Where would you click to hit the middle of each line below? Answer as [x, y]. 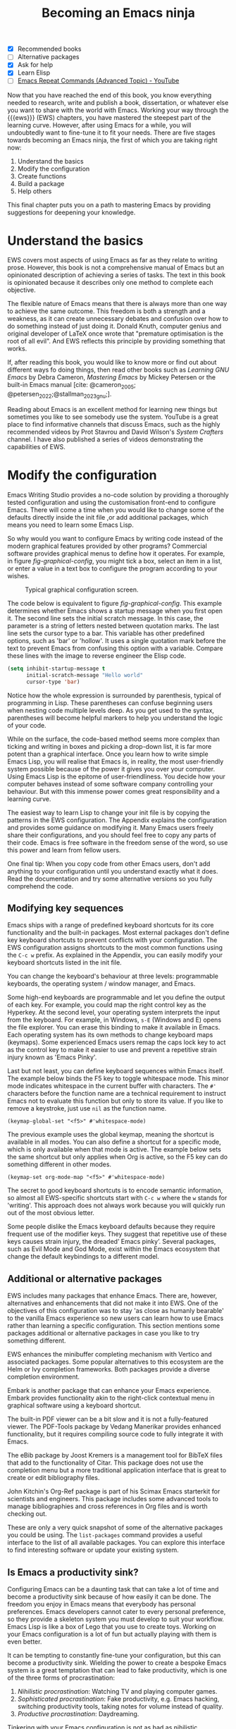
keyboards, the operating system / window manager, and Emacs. [101, 984]
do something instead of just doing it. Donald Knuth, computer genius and [114, 326]
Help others [35, 191]
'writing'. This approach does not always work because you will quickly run [116, 1205]
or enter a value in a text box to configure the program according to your [112, 568]
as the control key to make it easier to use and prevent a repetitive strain [112, 1050]
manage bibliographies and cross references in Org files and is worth [107, 1506]
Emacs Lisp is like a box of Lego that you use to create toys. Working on [112, 1627]
